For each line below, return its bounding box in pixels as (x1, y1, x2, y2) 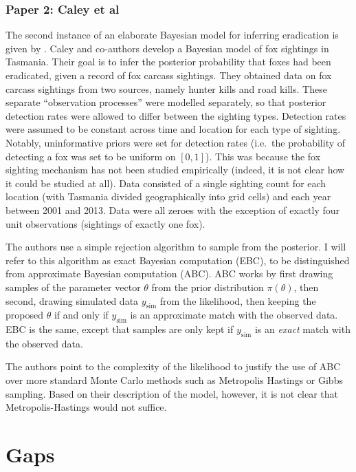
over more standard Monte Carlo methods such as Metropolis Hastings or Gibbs (5, 373, 343, 387)
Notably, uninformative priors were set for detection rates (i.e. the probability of (5, 135, 346, 149)
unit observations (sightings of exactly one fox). (5, 216, 205, 230)
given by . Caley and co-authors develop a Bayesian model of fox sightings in (5, 41, 329, 55)
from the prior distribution (151, 279, 264, 294)
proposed (5, 308, 43, 322)
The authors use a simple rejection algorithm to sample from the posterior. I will (5, 239, 346, 254)
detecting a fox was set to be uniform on (5, 149, 176, 163)
